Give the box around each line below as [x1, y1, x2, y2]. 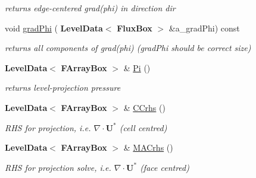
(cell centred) [119, 121, 167, 133]
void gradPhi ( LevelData [5, 21, 103, 34]
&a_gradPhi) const [168, 21, 240, 34]
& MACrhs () [123, 141, 173, 154]
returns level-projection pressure [5, 81, 121, 94]
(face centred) [140, 161, 189, 173]
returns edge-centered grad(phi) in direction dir [5, 2, 176, 14]
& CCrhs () [123, 101, 166, 113]
